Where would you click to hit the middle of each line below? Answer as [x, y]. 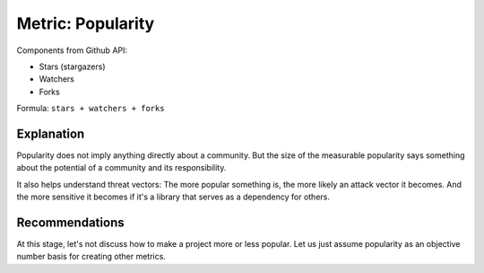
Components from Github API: [72, 50]
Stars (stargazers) [73, 66]
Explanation [51, 133]
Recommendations [70, 223]
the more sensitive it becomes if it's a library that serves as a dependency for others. [173, 197]
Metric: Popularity [86, 23]
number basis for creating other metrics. [91, 257]
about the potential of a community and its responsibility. [121, 168]
